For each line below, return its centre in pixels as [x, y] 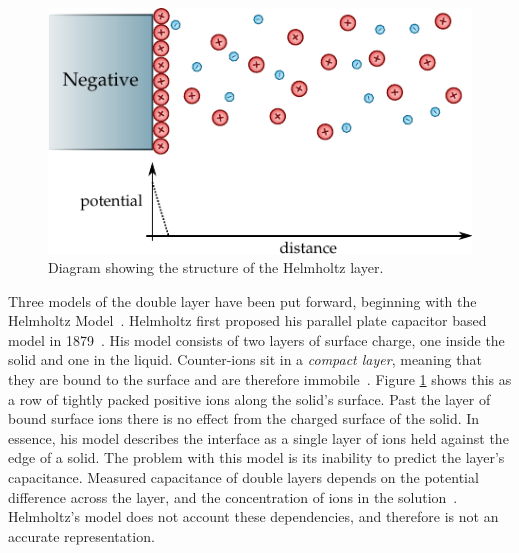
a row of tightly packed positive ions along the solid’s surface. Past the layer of [249, 398]
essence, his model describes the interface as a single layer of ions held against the [258, 437]
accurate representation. [81, 535]
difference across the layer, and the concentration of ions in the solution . [233, 496]
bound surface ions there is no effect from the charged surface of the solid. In [244, 418]
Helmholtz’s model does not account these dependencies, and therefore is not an [253, 516]
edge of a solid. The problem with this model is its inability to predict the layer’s [256, 457]
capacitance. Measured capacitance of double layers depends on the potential [243, 477]
